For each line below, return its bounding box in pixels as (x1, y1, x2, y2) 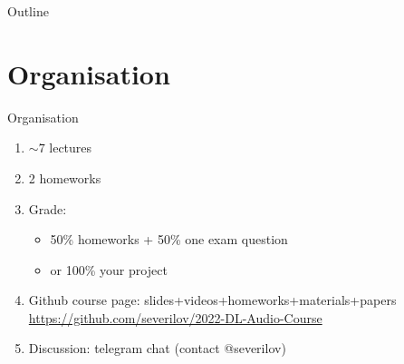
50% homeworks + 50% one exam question (50, 230, 288, 249)
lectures (49, 138, 92, 157)
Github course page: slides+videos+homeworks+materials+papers (28, 290, 397, 310)
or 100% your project (50, 260, 168, 279)
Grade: (28, 199, 67, 218)
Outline (7, 2, 49, 20)
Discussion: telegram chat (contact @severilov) (28, 339, 286, 358)
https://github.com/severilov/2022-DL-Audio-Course (28, 308, 322, 327)
